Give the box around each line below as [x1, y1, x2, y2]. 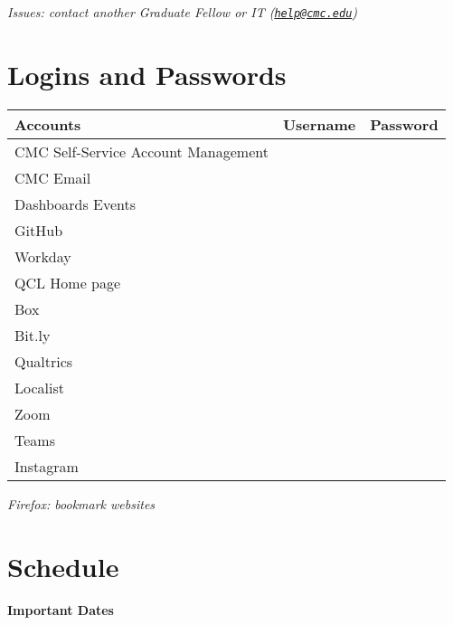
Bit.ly [14, 324, 51, 346]
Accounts [14, 113, 81, 135]
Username [282, 113, 356, 135]
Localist [14, 376, 64, 398]
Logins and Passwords [7, 55, 287, 92]
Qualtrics [14, 350, 73, 372]
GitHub [14, 219, 63, 241]
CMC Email [14, 166, 91, 188]
